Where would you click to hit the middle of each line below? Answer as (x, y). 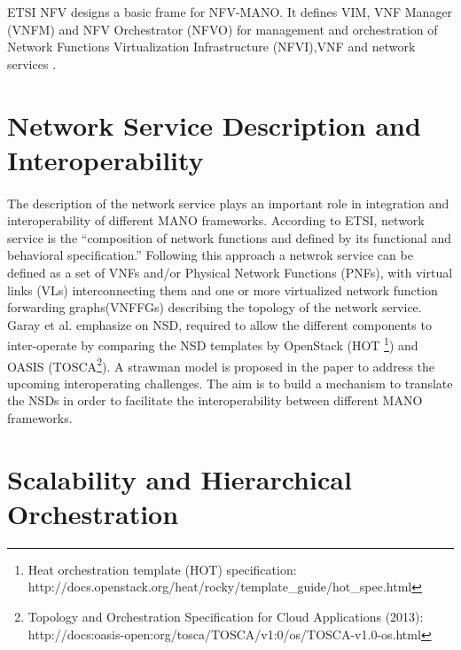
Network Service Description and (214, 125)
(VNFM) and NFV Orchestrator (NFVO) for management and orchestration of (223, 29)
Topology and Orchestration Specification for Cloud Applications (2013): (226, 617)
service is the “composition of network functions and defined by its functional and (229, 237)
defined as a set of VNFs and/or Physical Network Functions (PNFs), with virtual (230, 272)
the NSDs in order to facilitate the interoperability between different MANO (215, 400)
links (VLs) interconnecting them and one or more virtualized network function (223, 290)
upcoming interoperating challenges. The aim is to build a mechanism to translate (230, 383)
